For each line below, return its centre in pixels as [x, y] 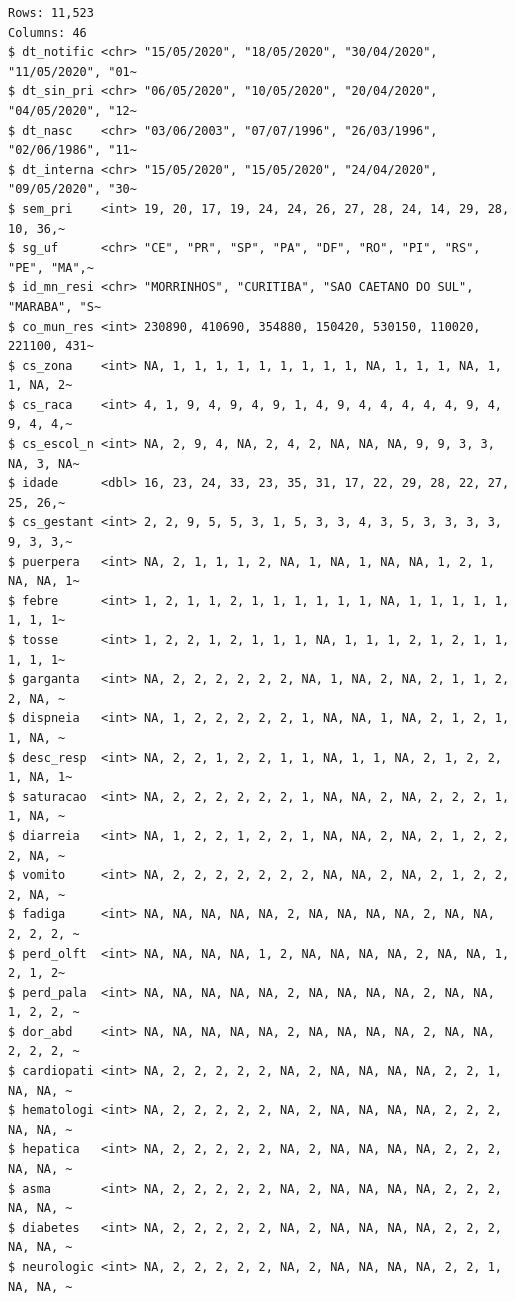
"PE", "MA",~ [51, 267]
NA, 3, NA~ [44, 463]
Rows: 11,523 [51, 13]
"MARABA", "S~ [55, 306]
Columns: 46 [47, 32]
